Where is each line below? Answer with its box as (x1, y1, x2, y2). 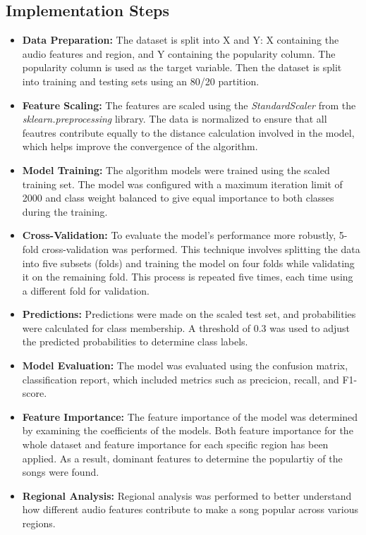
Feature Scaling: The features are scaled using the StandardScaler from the (22, 97, 356, 112)
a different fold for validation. (22, 283, 150, 297)
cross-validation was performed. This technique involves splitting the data (42, 241, 360, 256)
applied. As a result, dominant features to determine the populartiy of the (22, 450, 343, 465)
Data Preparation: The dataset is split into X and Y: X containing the (22, 32, 339, 47)
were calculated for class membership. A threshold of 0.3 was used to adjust (22, 320, 350, 335)
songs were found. (22, 465, 99, 479)
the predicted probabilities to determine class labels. (22, 334, 248, 349)
